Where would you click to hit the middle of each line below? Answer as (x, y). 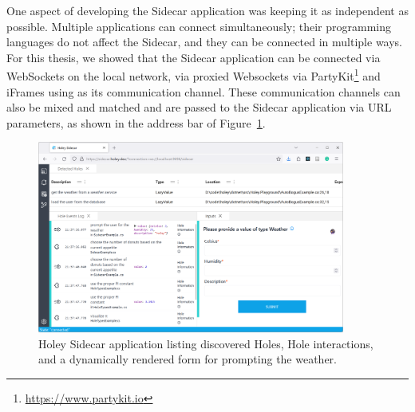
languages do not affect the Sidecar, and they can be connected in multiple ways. (205, 42)
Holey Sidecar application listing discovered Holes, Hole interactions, (206, 343)
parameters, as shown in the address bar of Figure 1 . (136, 122)
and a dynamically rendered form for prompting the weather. (188, 359)
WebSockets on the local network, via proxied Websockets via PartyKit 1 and (194, 75)
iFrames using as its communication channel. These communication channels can (204, 91)
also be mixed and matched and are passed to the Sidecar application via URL (199, 107)
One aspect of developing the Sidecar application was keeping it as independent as (207, 10)
